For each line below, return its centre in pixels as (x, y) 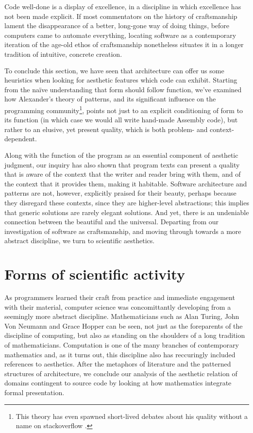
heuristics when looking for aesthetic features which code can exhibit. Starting (121, 80)
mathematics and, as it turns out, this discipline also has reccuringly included (120, 354)
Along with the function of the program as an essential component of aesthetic (121, 155)
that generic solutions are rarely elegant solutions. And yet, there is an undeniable (127, 212)
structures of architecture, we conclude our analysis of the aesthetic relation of (121, 373)
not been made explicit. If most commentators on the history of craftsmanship (121, 16)
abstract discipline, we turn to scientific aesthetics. (80, 241)
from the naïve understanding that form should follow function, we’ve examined (123, 89)
